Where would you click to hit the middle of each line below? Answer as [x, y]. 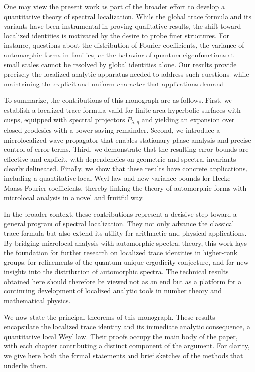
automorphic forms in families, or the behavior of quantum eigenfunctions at [119, 54]
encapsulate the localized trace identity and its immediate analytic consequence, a [127, 327]
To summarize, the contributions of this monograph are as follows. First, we [118, 100]
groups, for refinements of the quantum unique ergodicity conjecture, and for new [126, 262]
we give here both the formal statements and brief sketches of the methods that [124, 356]
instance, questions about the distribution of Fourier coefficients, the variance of [124, 45]
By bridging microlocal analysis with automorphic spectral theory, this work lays [126, 243]
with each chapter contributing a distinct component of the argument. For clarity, [127, 346]
